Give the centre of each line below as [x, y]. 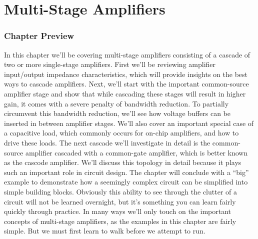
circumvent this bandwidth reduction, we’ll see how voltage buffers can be [117, 113]
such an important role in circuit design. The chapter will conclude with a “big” [126, 172]
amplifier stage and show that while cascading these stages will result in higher [125, 93]
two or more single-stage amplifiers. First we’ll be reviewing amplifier [110, 64]
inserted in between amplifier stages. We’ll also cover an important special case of [129, 123]
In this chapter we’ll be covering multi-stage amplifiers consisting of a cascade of [127, 54]
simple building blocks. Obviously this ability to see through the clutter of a [121, 191]
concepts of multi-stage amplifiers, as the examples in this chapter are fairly [120, 221]
